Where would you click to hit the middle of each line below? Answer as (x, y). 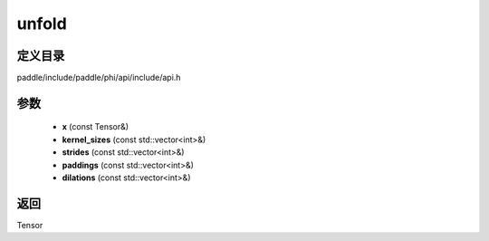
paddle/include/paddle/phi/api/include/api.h (99, 78)
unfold (42, 24)
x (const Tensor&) (96, 127)
